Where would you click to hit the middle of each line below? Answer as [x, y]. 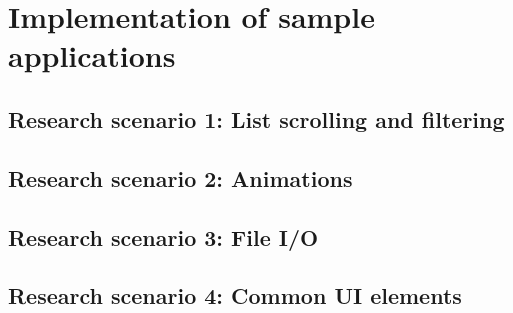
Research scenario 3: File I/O [163, 236]
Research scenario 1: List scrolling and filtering [256, 118]
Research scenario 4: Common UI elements [235, 295]
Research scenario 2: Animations [180, 177]
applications [92, 55]
